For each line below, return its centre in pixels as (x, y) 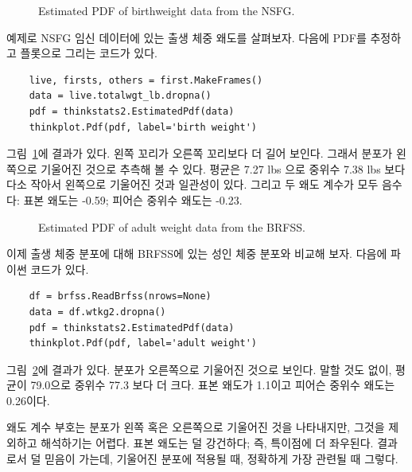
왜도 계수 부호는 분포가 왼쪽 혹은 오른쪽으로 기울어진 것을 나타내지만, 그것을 (196, 427)
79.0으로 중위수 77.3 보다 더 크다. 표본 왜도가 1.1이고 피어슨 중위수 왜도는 (213, 385)
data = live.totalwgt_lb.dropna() (120, 96)
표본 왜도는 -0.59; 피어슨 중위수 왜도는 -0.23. (133, 199)
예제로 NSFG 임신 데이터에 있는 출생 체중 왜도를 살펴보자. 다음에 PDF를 (187, 37)
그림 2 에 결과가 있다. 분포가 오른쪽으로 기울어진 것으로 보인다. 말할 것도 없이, (199, 369)
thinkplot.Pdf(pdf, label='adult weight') (143, 343)
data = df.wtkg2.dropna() (97, 312)
